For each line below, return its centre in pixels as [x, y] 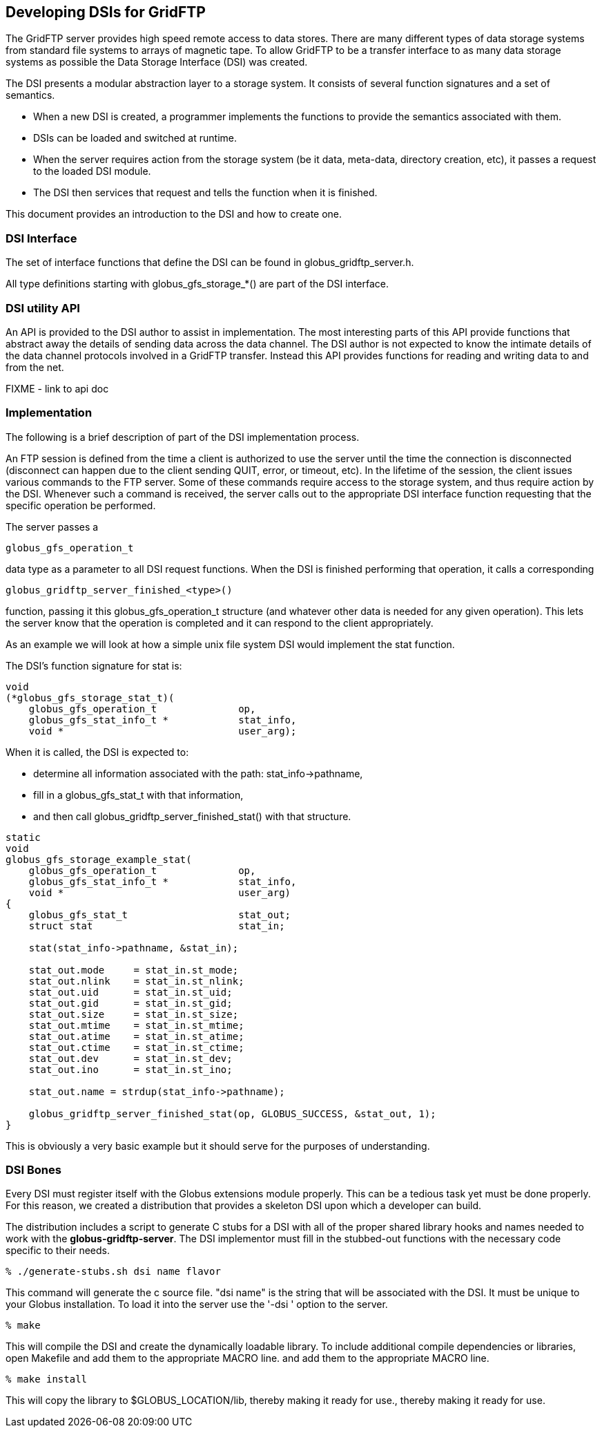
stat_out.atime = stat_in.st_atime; [136, 1036]
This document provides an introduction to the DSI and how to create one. [174, 214]
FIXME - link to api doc [57, 388]
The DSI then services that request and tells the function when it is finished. [205, 193]
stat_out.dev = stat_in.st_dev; [130, 1058]
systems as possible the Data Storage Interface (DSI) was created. [157, 62]
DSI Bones [33, 1170]
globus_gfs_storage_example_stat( [99, 859]
